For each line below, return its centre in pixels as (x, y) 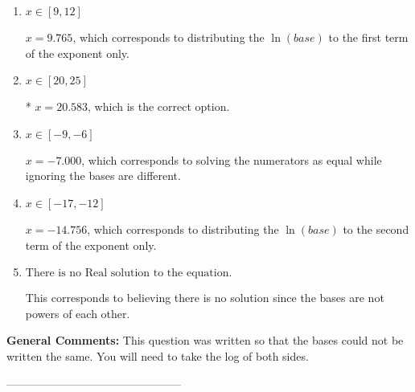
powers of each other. (78, 313)
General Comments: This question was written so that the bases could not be (205, 340)
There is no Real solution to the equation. (129, 274)
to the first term (368, 37)
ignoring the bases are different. (103, 176)
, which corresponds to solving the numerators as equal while (232, 159)
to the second (376, 229)
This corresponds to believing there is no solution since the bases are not (205, 298)
